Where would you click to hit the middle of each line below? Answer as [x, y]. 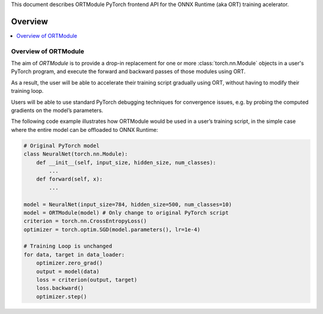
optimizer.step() [62, 296]
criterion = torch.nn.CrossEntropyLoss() [85, 221]
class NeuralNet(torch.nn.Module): [76, 154]
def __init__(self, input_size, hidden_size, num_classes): [126, 162]
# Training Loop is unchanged [68, 246]
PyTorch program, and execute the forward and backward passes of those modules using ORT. [128, 71]
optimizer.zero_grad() [69, 263]
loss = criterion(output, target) [87, 280]
